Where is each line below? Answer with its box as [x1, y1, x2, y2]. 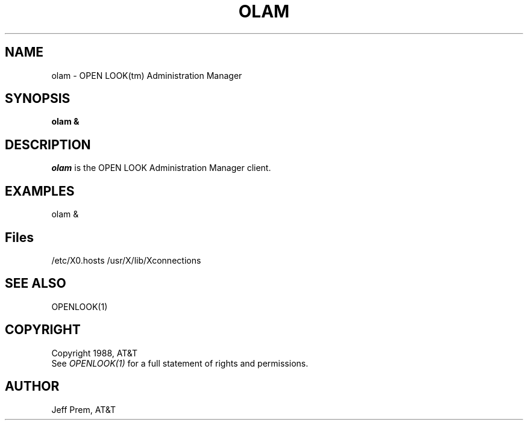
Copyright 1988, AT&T [51, 347, 138, 358]
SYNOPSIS [5, 91, 71, 107]
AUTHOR [5, 379, 60, 394]
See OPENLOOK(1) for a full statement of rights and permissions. [51, 358, 309, 368]
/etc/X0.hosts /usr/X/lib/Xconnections [51, 255, 201, 265]
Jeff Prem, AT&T [51, 404, 116, 415]
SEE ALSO [5, 276, 66, 291]
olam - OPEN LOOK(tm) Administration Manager [51, 70, 242, 81]
